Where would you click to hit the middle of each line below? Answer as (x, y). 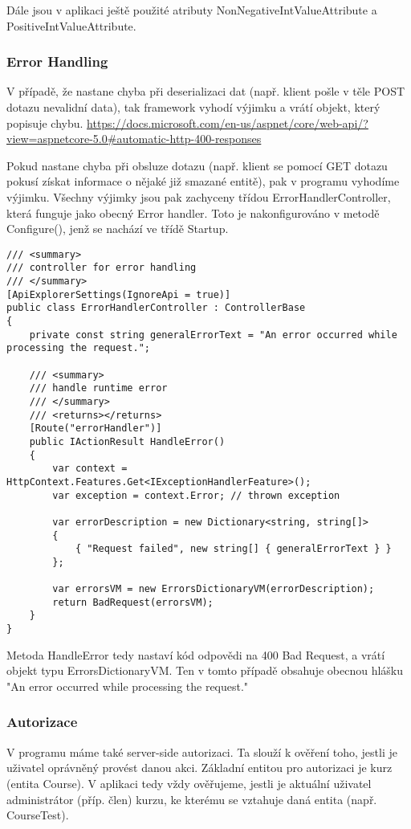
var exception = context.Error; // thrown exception (196, 495)
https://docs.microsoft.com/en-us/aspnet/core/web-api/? (228, 123)
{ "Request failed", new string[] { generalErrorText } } (233, 549)
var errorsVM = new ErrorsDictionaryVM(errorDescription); (214, 589)
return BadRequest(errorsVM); (133, 602)
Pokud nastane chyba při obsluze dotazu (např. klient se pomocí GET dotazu (197, 165)
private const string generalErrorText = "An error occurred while (213, 335)
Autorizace (42, 722)
